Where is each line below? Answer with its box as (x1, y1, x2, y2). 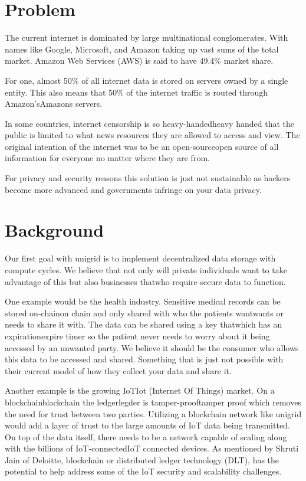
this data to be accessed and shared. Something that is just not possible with (5, 353, 284, 365)
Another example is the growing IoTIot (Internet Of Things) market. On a (5, 384, 275, 397)
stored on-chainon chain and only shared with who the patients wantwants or (5, 306, 284, 319)
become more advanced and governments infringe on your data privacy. (5, 183, 262, 195)
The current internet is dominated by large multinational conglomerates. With (5, 31, 288, 44)
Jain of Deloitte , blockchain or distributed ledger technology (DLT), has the (5, 453, 279, 466)
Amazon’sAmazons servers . (5, 97, 103, 110)
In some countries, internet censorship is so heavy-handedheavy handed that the (5, 117, 294, 129)
